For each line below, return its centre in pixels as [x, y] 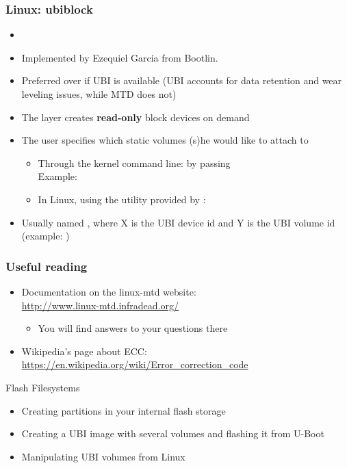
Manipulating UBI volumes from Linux [103, 456]
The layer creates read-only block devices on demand [136, 117]
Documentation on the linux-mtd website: [109, 291]
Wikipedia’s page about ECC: [84, 351]
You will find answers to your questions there [133, 328]
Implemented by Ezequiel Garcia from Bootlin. [120, 57]
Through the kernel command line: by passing [134, 162]
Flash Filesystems [43, 387]
